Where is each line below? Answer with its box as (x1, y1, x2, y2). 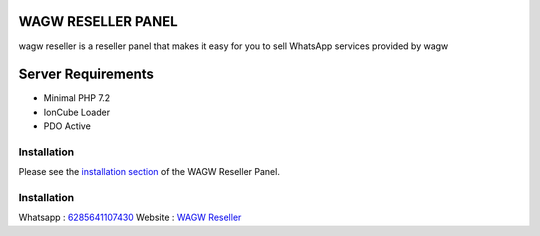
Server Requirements (18, 66, 155, 83)
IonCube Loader (43, 106, 110, 118)
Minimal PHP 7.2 (43, 92, 111, 104)
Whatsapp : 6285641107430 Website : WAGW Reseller (18, 211, 242, 224)
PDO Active (43, 120, 92, 132)
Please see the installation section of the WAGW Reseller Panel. (18, 166, 280, 178)
